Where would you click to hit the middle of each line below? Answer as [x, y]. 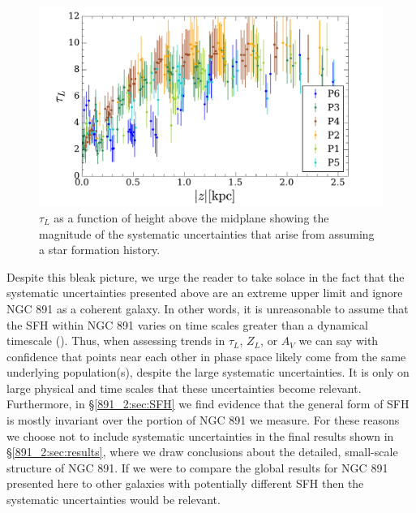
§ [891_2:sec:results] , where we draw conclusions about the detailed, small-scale [202, 452]
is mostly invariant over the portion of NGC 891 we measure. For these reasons [203, 420]
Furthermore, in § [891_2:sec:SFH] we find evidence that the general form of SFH [208, 404]
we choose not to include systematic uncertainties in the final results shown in [200, 435]
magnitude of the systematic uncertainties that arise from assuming [207, 233]
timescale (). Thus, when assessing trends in [116, 341]
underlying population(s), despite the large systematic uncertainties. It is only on [208, 372]
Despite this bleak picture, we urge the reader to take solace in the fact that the [206, 276]
